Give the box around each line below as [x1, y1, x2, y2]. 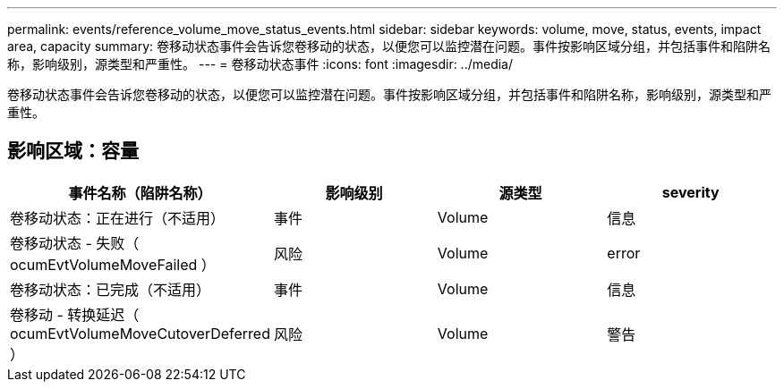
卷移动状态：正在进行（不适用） [10, 208, 226, 227]
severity [661, 182, 720, 201]
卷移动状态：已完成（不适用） [10, 280, 211, 299]
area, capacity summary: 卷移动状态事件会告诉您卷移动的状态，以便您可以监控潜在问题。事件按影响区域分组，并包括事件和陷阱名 [7, 38, 771, 54]
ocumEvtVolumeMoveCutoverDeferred [10, 324, 270, 342]
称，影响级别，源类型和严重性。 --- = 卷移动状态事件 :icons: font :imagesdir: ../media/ [7, 56, 514, 72]
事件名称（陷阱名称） [68, 183, 212, 202]
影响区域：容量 [7, 140, 139, 163]
